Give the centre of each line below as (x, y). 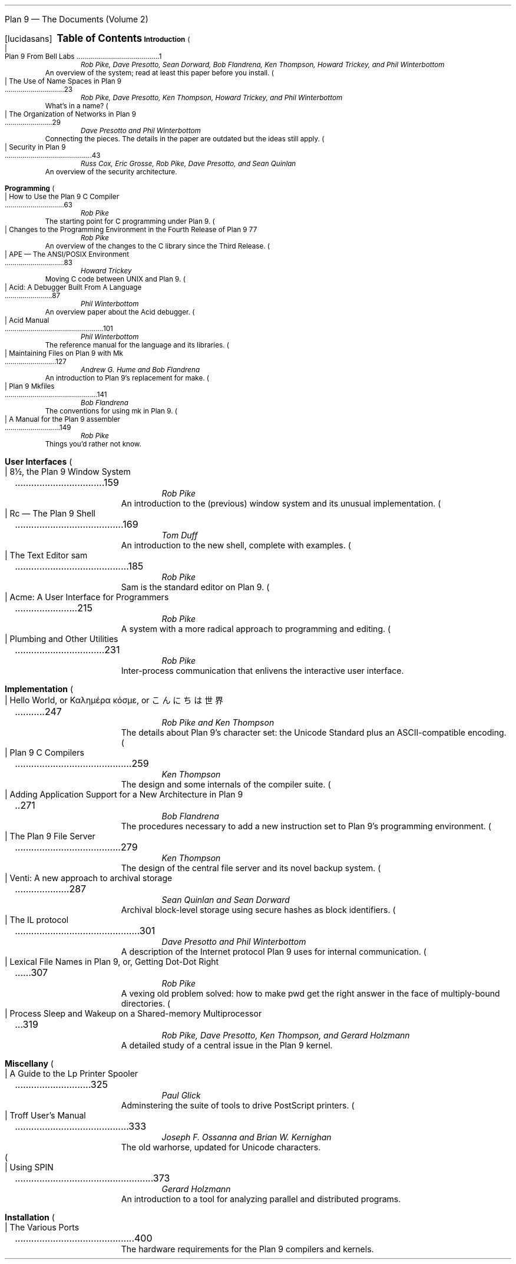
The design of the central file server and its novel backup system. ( (251, 868)
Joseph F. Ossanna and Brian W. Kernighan (247, 1137)
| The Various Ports (42, 1227)
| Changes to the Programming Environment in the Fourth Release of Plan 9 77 (131, 230)
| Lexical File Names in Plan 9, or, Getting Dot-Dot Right (112, 962)
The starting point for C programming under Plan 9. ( (130, 221)
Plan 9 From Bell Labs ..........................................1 (83, 57)
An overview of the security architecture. (111, 172)
